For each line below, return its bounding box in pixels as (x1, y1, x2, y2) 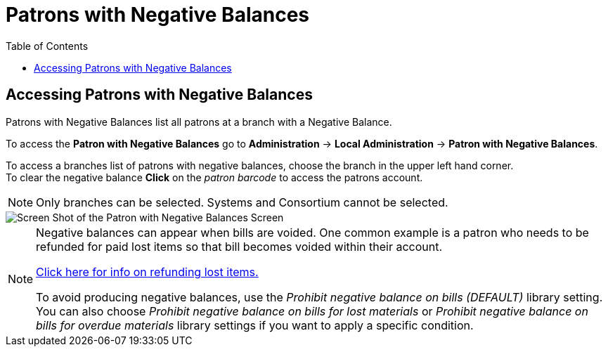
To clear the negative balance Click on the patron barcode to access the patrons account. (6, 171, 423, 183)
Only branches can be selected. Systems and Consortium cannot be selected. (36, 195, 448, 209)
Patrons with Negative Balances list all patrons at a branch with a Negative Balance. (6, 115, 392, 128)
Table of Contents (6, 39, 89, 52)
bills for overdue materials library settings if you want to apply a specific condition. (36, 318, 474, 332)
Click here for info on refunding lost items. (36, 264, 259, 279)
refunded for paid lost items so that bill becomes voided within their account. (36, 239, 443, 254)
